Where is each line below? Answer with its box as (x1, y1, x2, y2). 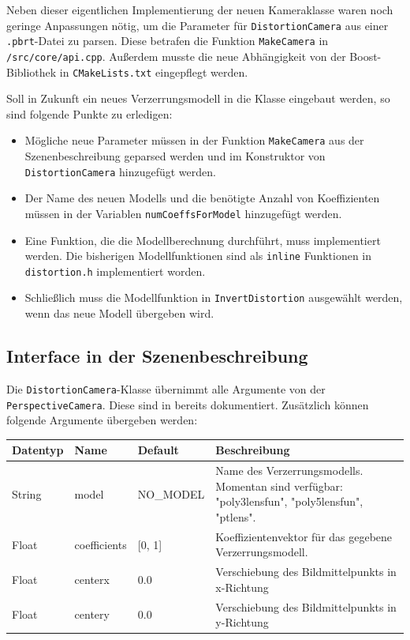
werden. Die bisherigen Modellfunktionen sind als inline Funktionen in (24, 247, 372, 264)
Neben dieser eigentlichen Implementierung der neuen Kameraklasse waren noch (6, 2, 393, 17)
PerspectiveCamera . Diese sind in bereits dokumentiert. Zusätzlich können (6, 396, 369, 412)
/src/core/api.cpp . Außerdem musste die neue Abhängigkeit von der (6, 47, 346, 64)
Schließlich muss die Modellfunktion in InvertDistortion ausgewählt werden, (24, 289, 403, 306)
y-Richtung (215, 614, 269, 631)
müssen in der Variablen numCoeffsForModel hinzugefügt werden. (24, 205, 342, 221)
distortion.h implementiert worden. (24, 262, 206, 279)
